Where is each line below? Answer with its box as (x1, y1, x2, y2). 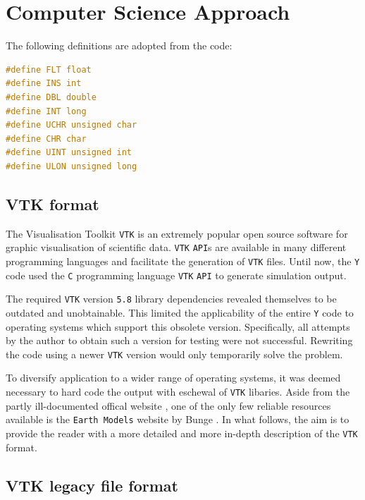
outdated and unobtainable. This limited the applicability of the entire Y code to (6, 305, 354, 319)
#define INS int (6, 78, 82, 89)
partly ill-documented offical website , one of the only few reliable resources (6, 398, 331, 413)
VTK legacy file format (6, 474, 178, 496)
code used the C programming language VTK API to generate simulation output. (6, 267, 347, 282)
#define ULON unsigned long (6, 161, 137, 171)
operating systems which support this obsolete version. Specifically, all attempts (6, 319, 350, 334)
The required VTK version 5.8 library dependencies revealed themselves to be (6, 291, 337, 306)
